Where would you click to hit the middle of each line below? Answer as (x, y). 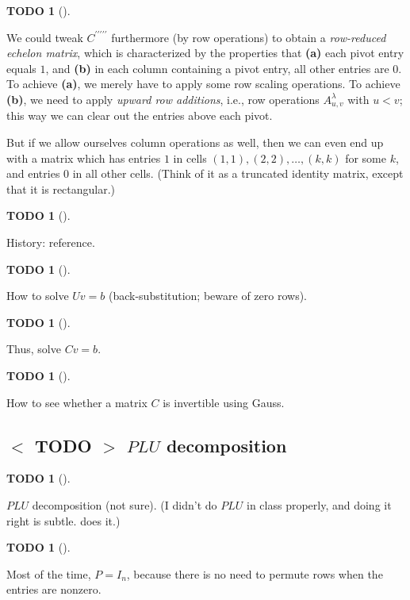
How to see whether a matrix (77, 402)
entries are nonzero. (54, 589)
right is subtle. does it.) (63, 520)
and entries (33, 173)
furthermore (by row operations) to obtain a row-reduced (249, 37)
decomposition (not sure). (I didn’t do (125, 504)
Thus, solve (34, 349)
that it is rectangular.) (61, 188)
